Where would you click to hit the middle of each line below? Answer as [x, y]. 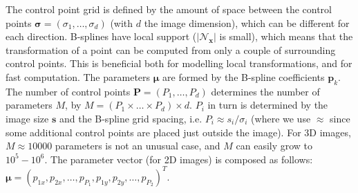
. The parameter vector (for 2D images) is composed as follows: [179, 159]
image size [27, 118]
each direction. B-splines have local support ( [101, 36]
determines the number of [265, 91]
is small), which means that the [286, 36]
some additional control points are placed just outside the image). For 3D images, [178, 132]
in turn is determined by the [268, 105]
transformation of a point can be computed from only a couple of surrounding [171, 49]
